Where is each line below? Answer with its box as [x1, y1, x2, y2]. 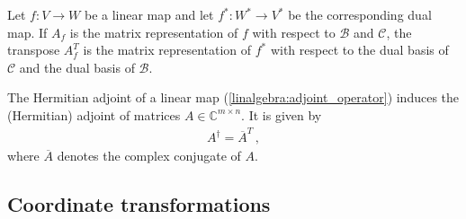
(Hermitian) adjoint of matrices [7, 105, 181, 124]
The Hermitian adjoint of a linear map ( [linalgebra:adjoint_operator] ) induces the [7, 88, 460, 107]
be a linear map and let [84, 5, 214, 23]
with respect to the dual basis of [270, 40, 449, 59]
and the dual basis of [19, 57, 135, 76]
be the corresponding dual [288, 5, 432, 23]
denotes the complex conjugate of [57, 146, 241, 165]
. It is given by [241, 105, 322, 124]
